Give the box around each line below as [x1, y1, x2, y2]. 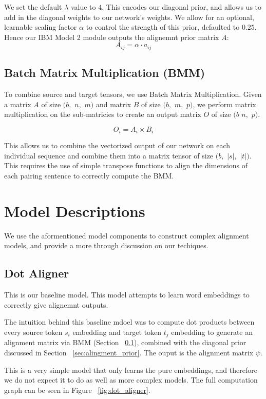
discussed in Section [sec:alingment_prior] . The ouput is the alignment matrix [4, 347, 254, 357]
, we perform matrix [193, 98, 256, 109]
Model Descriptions [4, 200, 145, 221]
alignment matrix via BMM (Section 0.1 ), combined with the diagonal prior [4, 337, 246, 348]
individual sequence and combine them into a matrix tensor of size [4, 150, 214, 161]
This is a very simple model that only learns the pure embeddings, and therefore [4, 364, 257, 375]
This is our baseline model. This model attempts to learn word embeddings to [4, 289, 250, 300]
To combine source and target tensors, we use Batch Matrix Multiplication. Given [4, 89, 262, 99]
